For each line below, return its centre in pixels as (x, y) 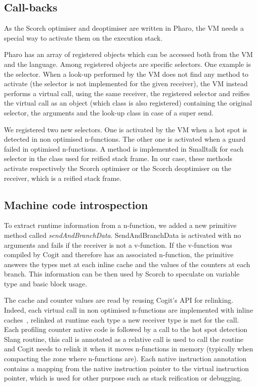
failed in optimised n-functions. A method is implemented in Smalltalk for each (124, 148)
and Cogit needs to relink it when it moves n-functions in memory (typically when (128, 349)
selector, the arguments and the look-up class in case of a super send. (109, 112)
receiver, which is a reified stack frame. (63, 178)
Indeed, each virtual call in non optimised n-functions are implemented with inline (128, 310)
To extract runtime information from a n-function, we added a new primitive (120, 225)
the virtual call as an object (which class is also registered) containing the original (128, 103)
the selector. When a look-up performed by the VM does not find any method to (126, 74)
